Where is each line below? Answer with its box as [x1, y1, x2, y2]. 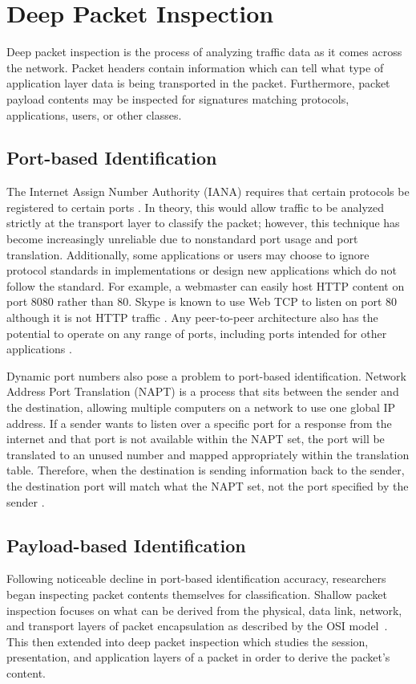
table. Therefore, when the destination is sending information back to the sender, [6, 462, 405, 478]
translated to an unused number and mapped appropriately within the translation [6, 446, 410, 462]
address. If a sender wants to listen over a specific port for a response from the [6, 414, 392, 431]
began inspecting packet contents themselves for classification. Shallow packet [6, 585, 387, 602]
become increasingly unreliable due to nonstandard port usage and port [6, 230, 358, 247]
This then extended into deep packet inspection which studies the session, [6, 633, 369, 649]
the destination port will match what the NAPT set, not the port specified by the [6, 477, 409, 494]
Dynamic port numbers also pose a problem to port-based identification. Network [6, 367, 406, 384]
